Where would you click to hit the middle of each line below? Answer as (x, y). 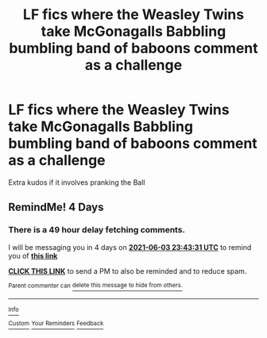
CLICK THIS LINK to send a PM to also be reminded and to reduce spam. (128, 271)
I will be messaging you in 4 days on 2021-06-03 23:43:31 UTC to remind (130, 247)
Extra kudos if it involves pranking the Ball (77, 182)
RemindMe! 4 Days (56, 207)
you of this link (33, 255)
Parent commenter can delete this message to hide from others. (95, 286)
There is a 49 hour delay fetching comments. (97, 230)
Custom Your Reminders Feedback (56, 324)
